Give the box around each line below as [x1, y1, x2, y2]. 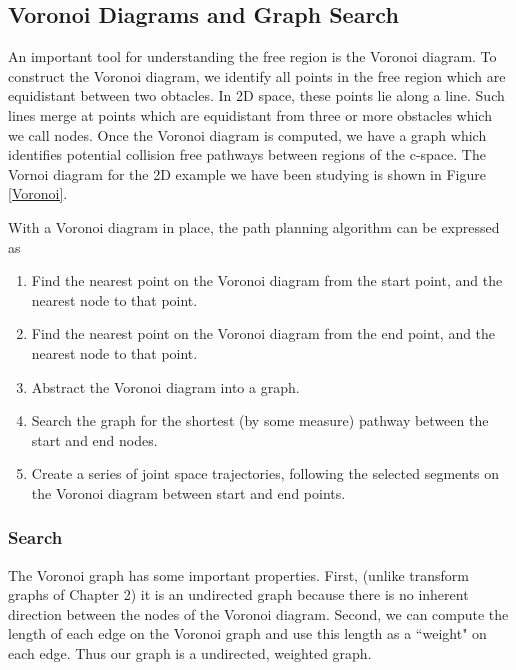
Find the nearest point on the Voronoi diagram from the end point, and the [31, 323, 496, 344]
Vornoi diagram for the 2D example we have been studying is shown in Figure [8, 163, 486, 184]
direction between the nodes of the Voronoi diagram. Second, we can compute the [8, 603, 509, 624]
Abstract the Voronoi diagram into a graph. [31, 376, 300, 397]
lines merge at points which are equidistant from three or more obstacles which [8, 104, 492, 125]
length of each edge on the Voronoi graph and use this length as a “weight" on [8, 623, 487, 644]
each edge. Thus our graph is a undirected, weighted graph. [8, 643, 372, 664]
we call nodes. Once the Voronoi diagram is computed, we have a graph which [8, 124, 487, 145]
